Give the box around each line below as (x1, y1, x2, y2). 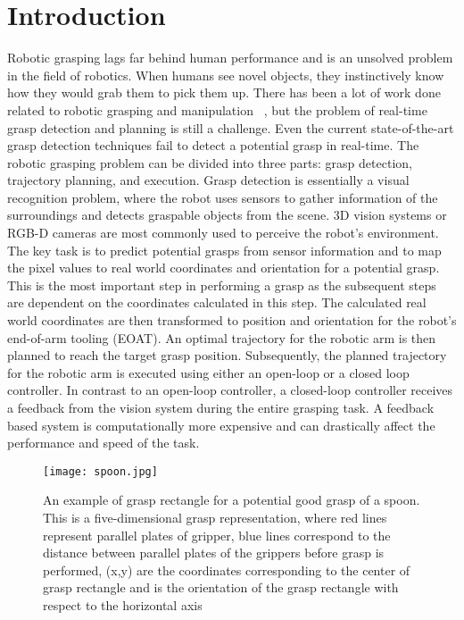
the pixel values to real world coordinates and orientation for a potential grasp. (7, 258, 440, 277)
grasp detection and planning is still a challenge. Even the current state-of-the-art (7, 118, 454, 137)
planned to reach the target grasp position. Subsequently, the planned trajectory (7, 346, 447, 364)
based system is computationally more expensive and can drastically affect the (7, 415, 435, 434)
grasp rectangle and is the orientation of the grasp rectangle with (43, 578, 399, 597)
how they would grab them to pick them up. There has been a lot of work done (7, 83, 441, 102)
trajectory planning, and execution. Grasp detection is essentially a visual (7, 171, 410, 189)
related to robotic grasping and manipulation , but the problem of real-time (7, 100, 427, 119)
